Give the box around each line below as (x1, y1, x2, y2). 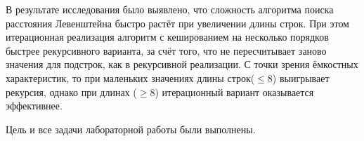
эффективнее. (6, 98, 63, 113)
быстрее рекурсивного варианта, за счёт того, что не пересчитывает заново (6, 43, 327, 58)
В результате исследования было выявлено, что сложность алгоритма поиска (6, 2, 334, 16)
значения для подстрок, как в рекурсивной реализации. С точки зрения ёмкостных (6, 57, 358, 72)
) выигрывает (272, 70, 330, 85)
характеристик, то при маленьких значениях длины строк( (6, 70, 255, 85)
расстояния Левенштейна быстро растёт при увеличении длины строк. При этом (6, 15, 349, 30)
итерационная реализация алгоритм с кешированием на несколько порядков (6, 29, 329, 44)
